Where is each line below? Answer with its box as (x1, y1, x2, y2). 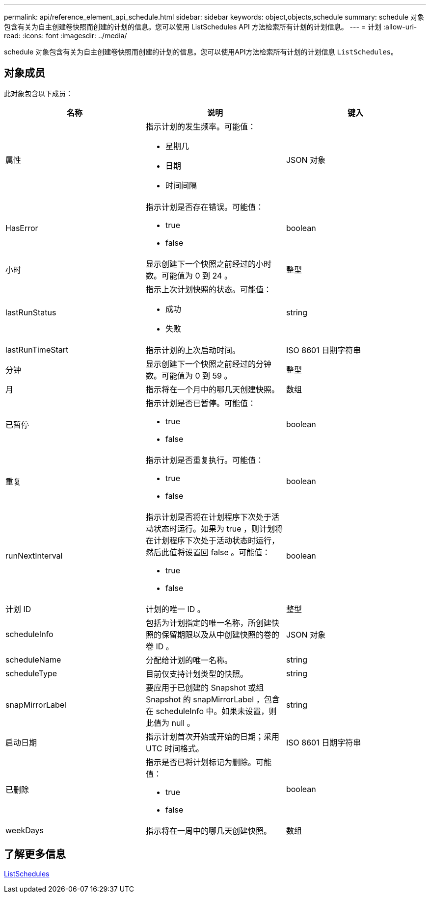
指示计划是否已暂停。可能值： (145, 398, 256, 408)
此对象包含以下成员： (4, 89, 73, 98)
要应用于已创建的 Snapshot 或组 (145, 682, 264, 692)
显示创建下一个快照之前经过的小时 (145, 258, 271, 269)
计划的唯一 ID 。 (145, 604, 205, 614)
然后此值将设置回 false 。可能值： (145, 547, 270, 557)
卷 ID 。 (145, 641, 174, 651)
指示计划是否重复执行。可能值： (145, 455, 264, 465)
